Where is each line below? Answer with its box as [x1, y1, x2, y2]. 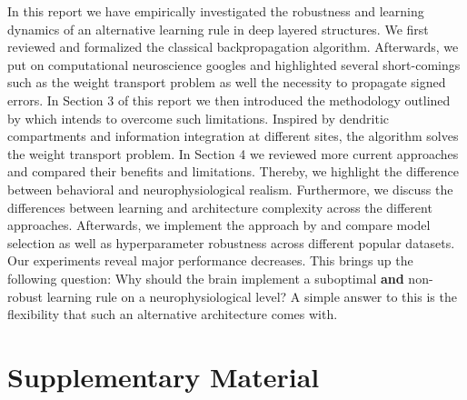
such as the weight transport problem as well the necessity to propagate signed [7, 73, 446, 92]
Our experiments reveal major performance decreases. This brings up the [7, 251, 413, 270]
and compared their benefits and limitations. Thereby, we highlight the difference [7, 162, 459, 181]
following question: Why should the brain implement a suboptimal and [7, 268, 404, 287]
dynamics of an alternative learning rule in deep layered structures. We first [7, 19, 429, 38]
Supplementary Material [7, 357, 320, 395]
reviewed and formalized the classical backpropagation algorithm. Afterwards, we [7, 37, 459, 56]
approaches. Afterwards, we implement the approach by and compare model [7, 215, 431, 235]
